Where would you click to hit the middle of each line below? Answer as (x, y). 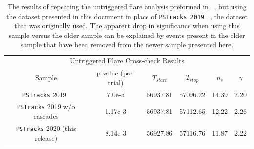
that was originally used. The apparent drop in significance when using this (127, 26)
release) (46, 138)
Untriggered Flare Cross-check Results (127, 61)
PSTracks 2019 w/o (46, 106)
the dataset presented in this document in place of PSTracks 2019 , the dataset (127, 16)
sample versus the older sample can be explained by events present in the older (127, 35)
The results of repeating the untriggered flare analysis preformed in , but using (127, 6)
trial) (116, 82)
